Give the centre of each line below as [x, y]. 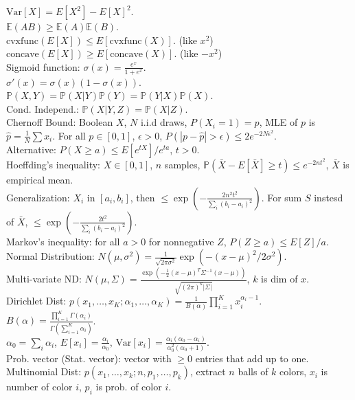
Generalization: [38, 197]
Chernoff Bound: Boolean [60, 122]
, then [142, 197]
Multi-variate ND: [44, 279]
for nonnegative [181, 241]
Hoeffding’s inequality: [53, 164]
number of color [39, 387]
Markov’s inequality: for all [63, 241]
